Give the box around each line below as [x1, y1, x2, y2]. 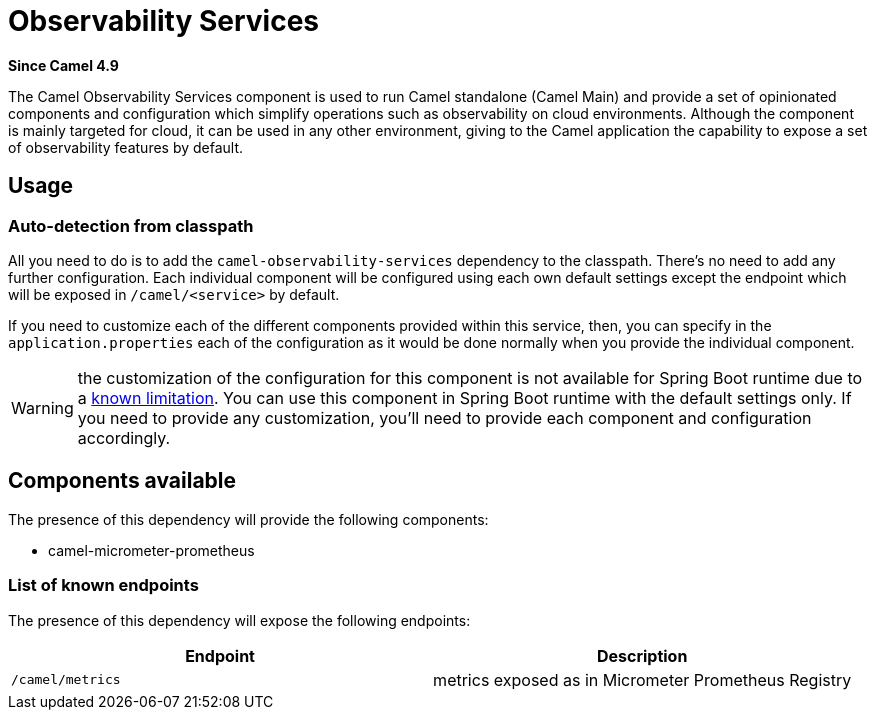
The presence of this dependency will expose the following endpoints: [8, 611, 471, 629]
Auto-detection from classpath [8, 215, 254, 236]
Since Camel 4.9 [8, 56, 119, 74]
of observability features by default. [8, 138, 244, 156]
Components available [8, 468, 237, 494]
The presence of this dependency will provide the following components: [8, 510, 489, 528]
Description [596, 645, 688, 666]
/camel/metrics [11, 672, 121, 688]
